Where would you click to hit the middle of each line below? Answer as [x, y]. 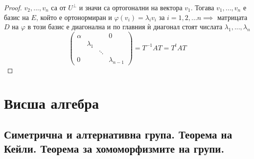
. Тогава [202, 7]
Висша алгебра [51, 103]
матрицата [232, 17]
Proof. [13, 7]
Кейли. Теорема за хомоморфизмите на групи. [114, 149]
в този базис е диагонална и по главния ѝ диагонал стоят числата [125, 27]
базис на [16, 17]
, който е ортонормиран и [74, 17]
